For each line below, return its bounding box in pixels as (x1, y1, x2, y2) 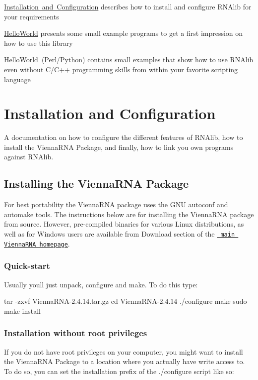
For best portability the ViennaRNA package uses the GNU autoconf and (4, 199, 228, 210)
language (4, 74, 31, 84)
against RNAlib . (4, 151, 54, 162)
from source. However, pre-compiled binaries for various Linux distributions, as (4, 219, 244, 229)
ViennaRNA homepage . (4, 238, 70, 249)
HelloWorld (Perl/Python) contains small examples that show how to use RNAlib (4, 54, 254, 65)
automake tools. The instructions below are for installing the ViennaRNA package (4, 209, 254, 219)
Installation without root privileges (4, 327, 147, 339)
